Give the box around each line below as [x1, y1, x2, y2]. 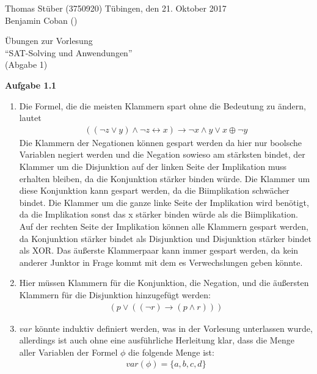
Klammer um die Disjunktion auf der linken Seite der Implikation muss [19, 159, 287, 172]
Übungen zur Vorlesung [5, 34, 93, 47]
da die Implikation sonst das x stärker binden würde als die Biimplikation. [19, 208, 298, 221]
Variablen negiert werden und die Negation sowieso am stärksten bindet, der [19, 148, 305, 161]
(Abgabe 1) [5, 58, 48, 71]
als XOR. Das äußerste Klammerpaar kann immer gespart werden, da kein [19, 244, 299, 257]
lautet [19, 111, 42, 124]
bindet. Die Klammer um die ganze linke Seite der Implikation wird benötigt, [19, 196, 309, 208]
